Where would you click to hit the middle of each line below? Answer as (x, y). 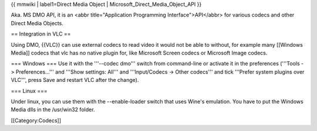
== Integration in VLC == (41, 34)
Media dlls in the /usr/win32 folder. (53, 110)
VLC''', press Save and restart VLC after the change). (75, 80)
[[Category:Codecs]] (36, 120)
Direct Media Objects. (37, 23)
